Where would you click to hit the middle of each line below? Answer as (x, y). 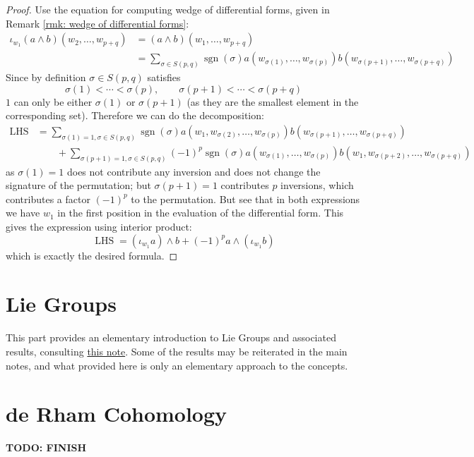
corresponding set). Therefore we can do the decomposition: (135, 115)
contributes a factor (48, 199)
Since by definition (46, 77)
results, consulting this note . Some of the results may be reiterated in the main (177, 351)
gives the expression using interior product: (99, 227)
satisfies (164, 77)
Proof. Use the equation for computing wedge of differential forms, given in (168, 9)
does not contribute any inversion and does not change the (194, 171)
